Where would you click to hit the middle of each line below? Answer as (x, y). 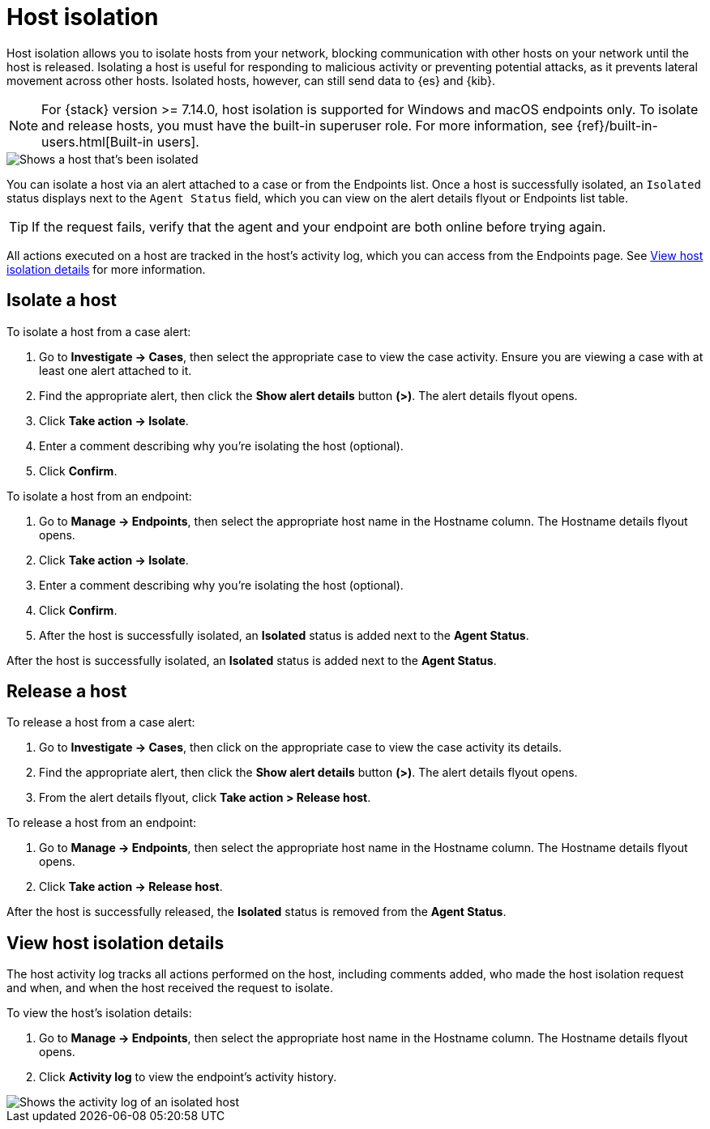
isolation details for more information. (106, 269)
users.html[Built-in (98, 141)
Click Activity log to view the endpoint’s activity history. (188, 1077)
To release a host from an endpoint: (102, 823)
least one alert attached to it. (115, 370)
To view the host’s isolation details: (99, 1013)
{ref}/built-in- (617, 125)
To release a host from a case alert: (101, 722)
